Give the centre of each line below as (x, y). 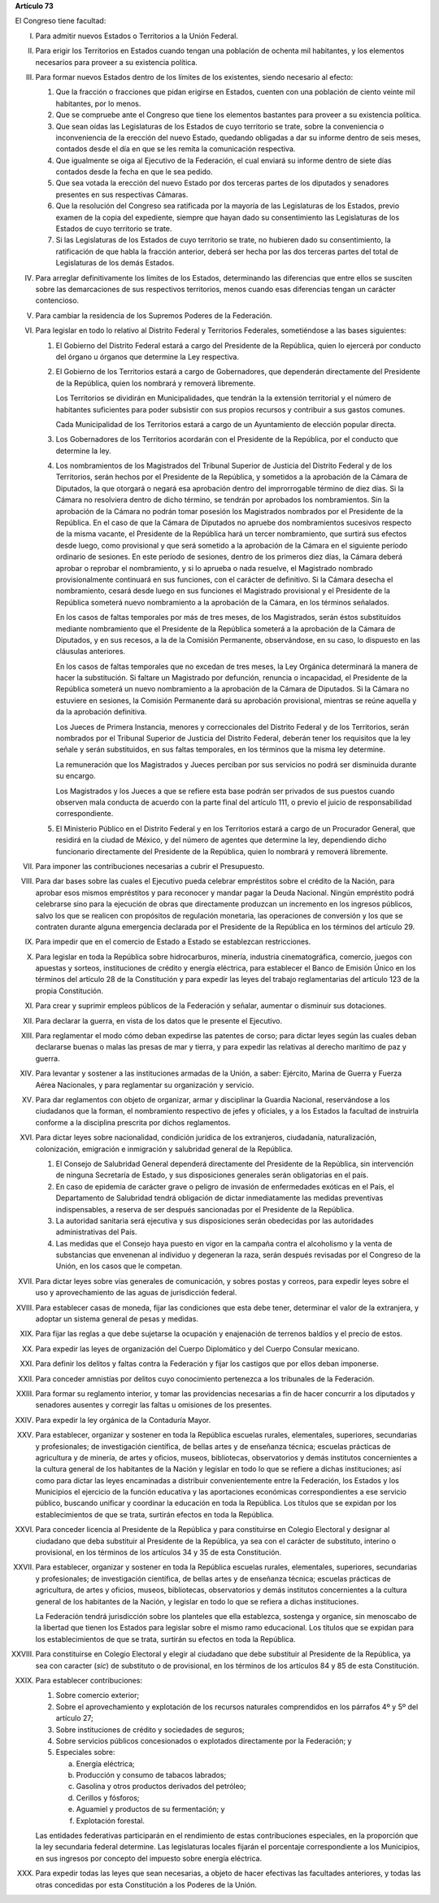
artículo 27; (74, 1718)
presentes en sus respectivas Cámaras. (122, 194)
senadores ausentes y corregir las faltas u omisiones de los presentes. (154, 1405)
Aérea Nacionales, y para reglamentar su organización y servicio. (145, 1085)
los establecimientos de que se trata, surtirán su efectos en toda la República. (165, 1639)
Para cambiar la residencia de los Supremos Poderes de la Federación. (154, 315)
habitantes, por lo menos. (98, 103)
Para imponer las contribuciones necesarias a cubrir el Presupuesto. (150, 866)
